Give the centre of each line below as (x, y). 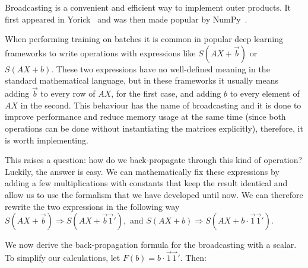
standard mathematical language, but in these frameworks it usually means (142, 80)
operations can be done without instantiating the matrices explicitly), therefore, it (154, 128)
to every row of (68, 93)
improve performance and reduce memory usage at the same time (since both (145, 117)
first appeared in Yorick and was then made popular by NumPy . (126, 19)
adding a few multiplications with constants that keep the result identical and (146, 183)
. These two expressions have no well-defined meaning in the (161, 68)
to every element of (265, 93)
